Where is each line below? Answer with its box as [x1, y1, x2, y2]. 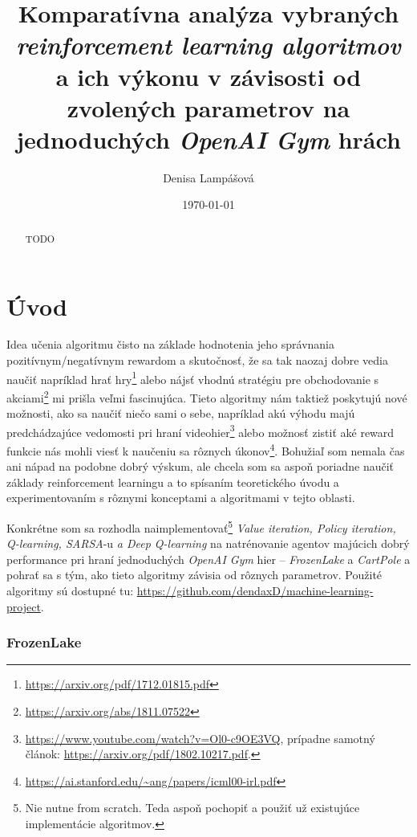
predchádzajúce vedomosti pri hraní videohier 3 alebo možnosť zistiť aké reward [6, 421, 395, 440]
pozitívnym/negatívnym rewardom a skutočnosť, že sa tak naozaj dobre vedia [6, 352, 388, 369]
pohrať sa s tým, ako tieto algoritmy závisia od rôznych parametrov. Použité [6, 566, 383, 583]
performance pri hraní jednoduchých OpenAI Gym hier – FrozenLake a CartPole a [6, 550, 411, 567]
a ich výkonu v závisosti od [55, 59, 362, 92]
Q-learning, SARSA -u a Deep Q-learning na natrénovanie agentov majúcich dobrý [6, 535, 410, 552]
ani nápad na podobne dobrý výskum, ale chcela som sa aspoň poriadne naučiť [6, 458, 395, 475]
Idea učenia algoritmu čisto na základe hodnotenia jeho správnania [6, 336, 334, 353]
